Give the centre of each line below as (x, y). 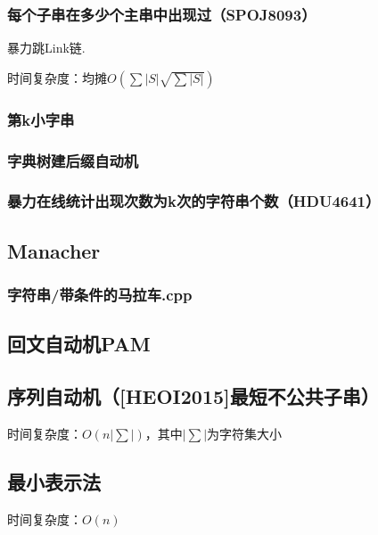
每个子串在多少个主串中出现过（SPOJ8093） (162, 14)
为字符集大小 (245, 433)
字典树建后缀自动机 (73, 160)
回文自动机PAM (79, 344)
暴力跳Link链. (46, 48)
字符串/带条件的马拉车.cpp (100, 295)
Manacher (54, 250)
